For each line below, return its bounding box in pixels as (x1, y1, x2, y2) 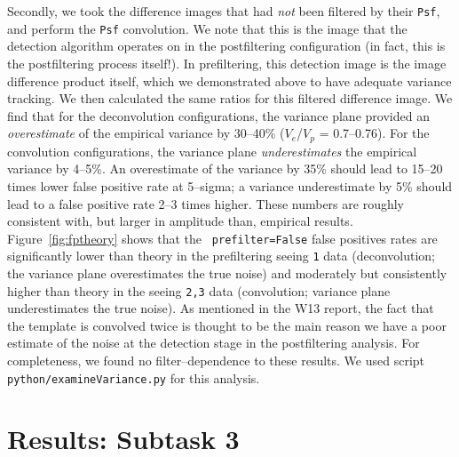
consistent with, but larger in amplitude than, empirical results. (7, 212, 353, 230)
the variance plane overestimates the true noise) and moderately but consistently (7, 264, 447, 283)
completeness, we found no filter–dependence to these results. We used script (7, 351, 425, 370)
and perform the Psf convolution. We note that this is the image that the (7, 19, 408, 37)
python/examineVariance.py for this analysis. (7, 368, 260, 387)
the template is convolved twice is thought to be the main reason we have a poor (7, 316, 447, 334)
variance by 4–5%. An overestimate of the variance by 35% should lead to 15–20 (7, 159, 443, 178)
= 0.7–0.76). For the (319, 124, 430, 142)
